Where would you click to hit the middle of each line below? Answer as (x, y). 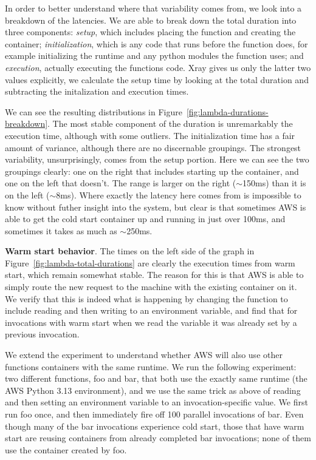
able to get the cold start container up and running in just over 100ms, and (145, 219)
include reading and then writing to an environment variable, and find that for (151, 310)
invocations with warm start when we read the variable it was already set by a (151, 322)
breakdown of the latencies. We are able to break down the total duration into (151, 20)
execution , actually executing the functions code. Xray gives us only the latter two (158, 67)
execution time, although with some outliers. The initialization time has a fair (150, 135)
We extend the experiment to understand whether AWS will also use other (144, 355)
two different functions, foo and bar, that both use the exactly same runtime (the (156, 378)
